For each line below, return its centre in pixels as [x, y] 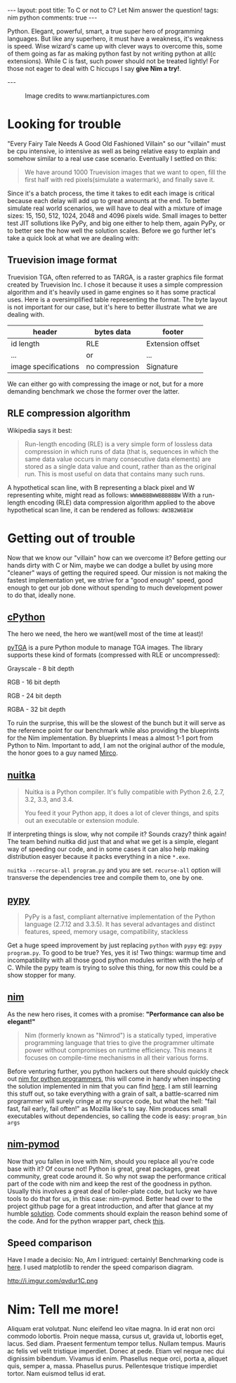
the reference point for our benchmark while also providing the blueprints [113, 731]
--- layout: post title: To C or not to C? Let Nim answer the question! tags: [113, 10]
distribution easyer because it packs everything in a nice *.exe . [99, 857]
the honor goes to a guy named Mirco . [63, 753]
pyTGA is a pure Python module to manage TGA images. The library [105, 648]
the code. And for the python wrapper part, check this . [86, 1221]
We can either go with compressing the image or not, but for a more [105, 384]
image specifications [45, 366]
